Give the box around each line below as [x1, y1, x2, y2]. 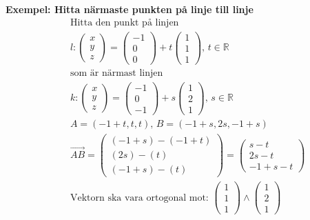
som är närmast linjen [70, 68, 163, 78]
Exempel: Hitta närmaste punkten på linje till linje [6, 2, 254, 16]
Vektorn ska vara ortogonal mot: [70, 192, 209, 203]
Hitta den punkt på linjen [70, 17, 179, 28]
